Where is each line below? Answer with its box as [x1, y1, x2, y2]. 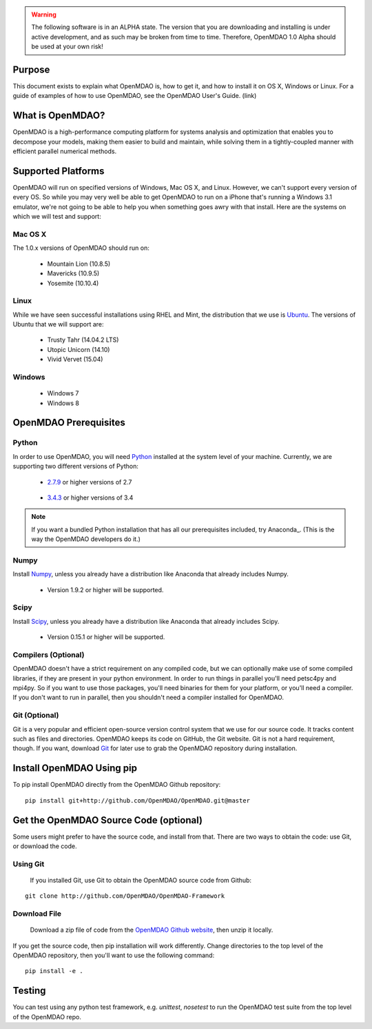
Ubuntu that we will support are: [12, 320, 104, 329]
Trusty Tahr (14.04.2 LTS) [47, 335, 119, 344]
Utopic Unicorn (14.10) [47, 345, 110, 353]
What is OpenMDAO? [12, 110, 105, 121]
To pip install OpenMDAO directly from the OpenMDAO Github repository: [12, 781, 221, 789]
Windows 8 [47, 399, 79, 407]
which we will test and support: [12, 213, 101, 221]
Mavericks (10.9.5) [47, 269, 100, 277]
